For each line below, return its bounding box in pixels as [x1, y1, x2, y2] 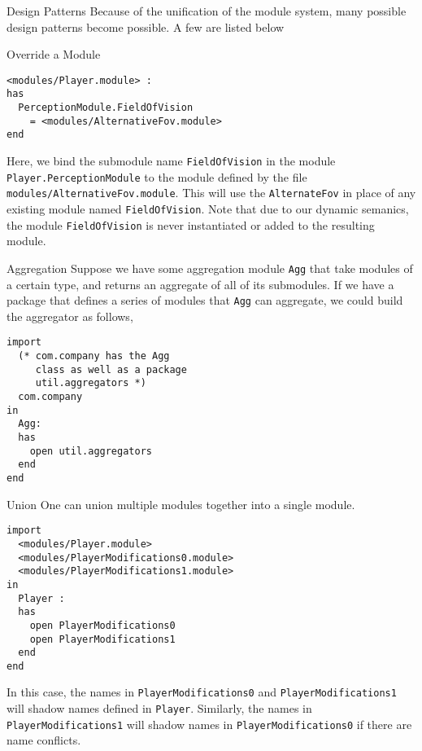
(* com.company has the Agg [18, 350, 170, 362]
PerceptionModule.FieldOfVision [18, 102, 194, 114]
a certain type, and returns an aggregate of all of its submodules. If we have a [7, 275, 394, 292]
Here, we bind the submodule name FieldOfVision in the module [7, 152, 336, 169]
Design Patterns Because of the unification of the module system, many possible [7, 2, 407, 19]
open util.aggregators [29, 445, 152, 457]
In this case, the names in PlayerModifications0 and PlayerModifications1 [7, 683, 397, 700]
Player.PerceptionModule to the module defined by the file [7, 168, 307, 185]
